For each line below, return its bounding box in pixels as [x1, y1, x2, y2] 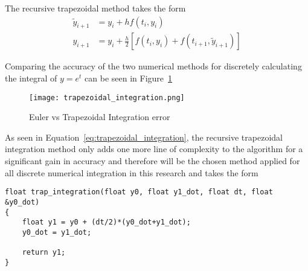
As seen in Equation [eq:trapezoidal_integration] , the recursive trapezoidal [5, 130, 283, 143]
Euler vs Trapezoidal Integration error [29, 110, 170, 123]
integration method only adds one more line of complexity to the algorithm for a [5, 142, 303, 155]
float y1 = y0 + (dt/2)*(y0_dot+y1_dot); [22, 218, 191, 227]
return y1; [22, 248, 66, 257]
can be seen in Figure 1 [85, 72, 173, 84]
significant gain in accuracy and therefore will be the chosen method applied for [5, 155, 300, 167]
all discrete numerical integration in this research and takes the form [5, 166, 258, 179]
